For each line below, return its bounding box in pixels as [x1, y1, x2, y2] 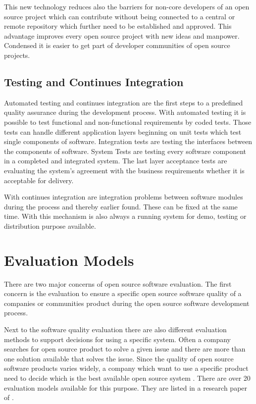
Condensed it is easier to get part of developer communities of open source [4, 40, 230, 50]
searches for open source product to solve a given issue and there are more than [4, 344, 246, 354]
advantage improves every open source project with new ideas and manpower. [4, 30, 240, 41]
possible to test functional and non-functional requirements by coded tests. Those [4, 116, 252, 127]
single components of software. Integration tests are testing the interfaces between [4, 136, 253, 147]
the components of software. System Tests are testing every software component [4, 146, 247, 156]
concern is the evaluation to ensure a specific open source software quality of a [4, 288, 242, 299]
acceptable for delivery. [4, 175, 74, 185]
